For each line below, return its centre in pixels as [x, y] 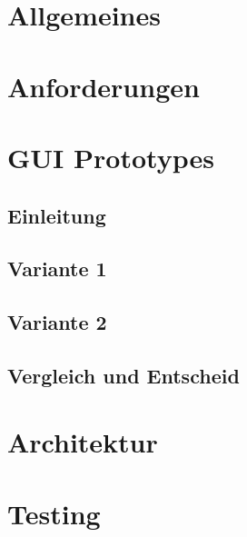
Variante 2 [57, 322]
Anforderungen [104, 86]
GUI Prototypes [111, 157]
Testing [54, 513]
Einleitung [57, 215]
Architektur [83, 442]
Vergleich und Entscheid [123, 375]
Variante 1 [57, 268]
